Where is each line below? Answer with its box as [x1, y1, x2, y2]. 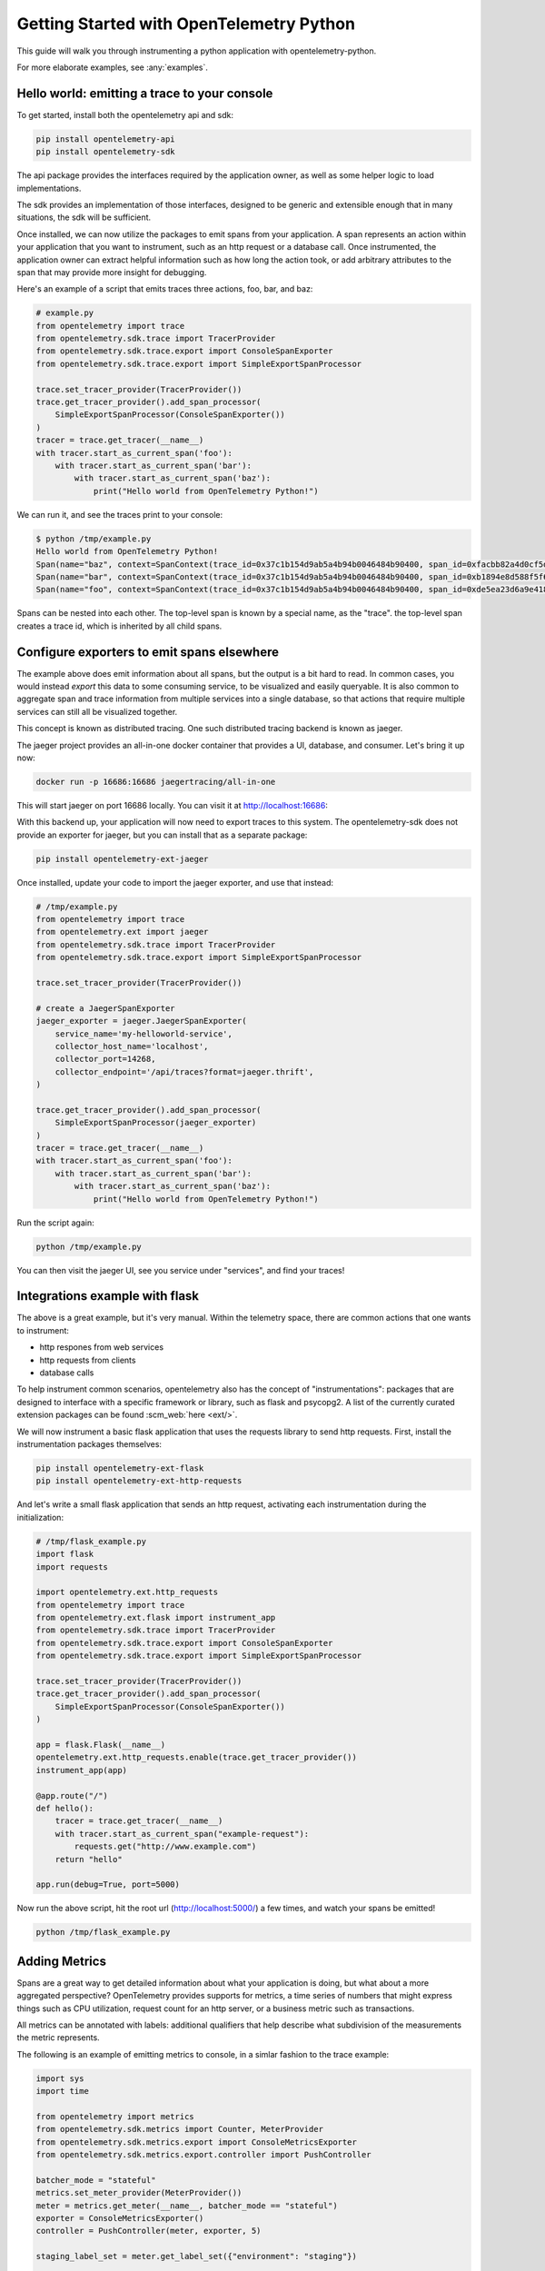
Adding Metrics [16, 1953, 106, 1969]
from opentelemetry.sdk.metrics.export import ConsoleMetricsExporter [35, 2137, 358, 2147]
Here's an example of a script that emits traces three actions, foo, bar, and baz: [16, 283, 313, 294]
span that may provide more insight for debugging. [16, 266, 207, 277]
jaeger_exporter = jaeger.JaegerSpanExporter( [35, 1016, 247, 1026]
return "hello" [54, 1854, 123, 1864]
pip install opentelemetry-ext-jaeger [35, 854, 209, 864]
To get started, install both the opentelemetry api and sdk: [16, 109, 234, 120]
